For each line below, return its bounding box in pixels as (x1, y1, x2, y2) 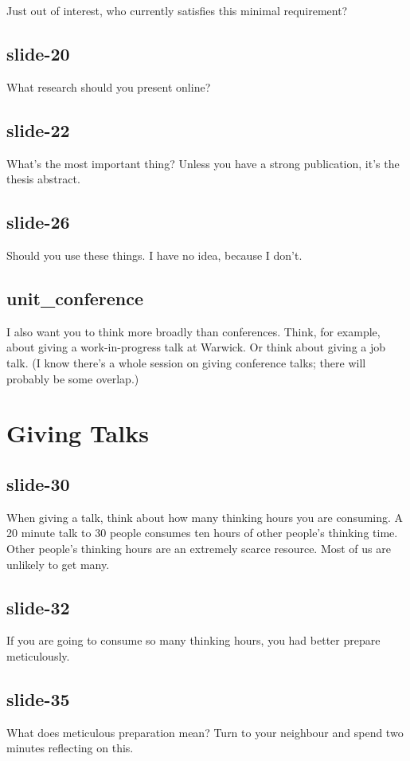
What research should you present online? (6, 78, 211, 95)
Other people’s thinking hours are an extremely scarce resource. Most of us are (6, 539, 391, 556)
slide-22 (6, 117, 70, 142)
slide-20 (6, 41, 70, 65)
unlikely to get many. (6, 555, 110, 572)
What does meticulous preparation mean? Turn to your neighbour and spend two (6, 724, 404, 740)
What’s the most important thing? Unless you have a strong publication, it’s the (6, 155, 400, 171)
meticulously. (6, 647, 70, 664)
